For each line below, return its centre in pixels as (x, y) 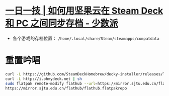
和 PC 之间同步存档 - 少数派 (62, 23)
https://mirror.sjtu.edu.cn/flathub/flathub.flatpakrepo (66, 88)
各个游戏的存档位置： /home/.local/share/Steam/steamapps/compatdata (86, 38)
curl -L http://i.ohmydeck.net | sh (44, 79)
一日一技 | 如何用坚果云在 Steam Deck (84, 11)
